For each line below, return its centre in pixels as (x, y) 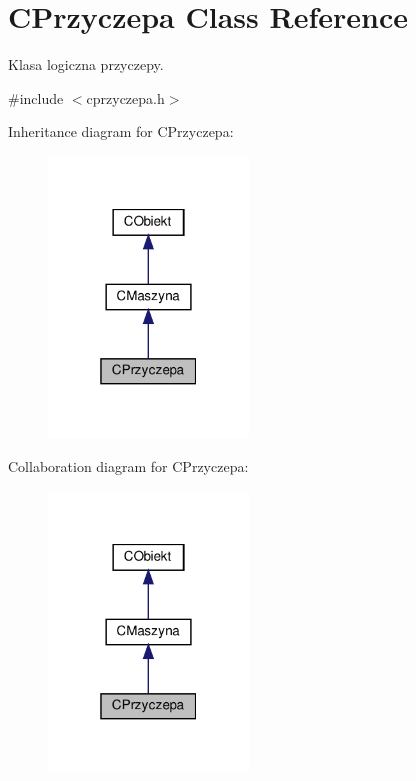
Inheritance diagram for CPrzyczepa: (121, 131)
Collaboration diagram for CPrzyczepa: (128, 465)
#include (36, 97)
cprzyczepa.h (125, 97)
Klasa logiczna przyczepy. (86, 64)
